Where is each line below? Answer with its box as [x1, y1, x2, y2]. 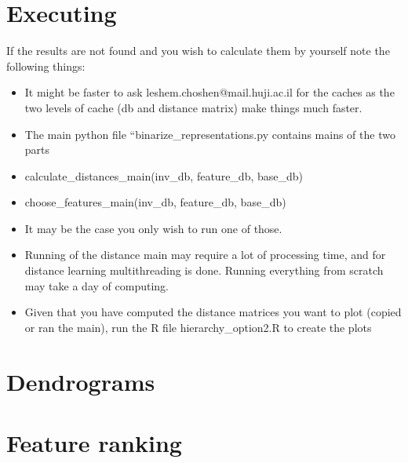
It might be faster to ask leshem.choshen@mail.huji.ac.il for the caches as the [24, 84, 395, 100]
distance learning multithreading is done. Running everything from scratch [24, 262, 384, 279]
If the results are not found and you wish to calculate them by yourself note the [6, 42, 390, 59]
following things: [6, 57, 86, 74]
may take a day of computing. [24, 277, 169, 293]
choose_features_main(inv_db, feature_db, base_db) [24, 194, 286, 210]
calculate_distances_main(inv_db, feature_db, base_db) [24, 167, 303, 184]
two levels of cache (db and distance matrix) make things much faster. [24, 99, 362, 115]
